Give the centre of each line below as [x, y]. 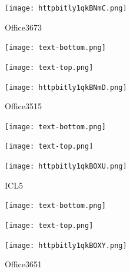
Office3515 [23, 106]
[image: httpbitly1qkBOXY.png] [66, 245]
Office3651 [23, 264]
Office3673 [23, 27]
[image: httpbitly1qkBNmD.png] [66, 87]
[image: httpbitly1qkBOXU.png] [66, 167]
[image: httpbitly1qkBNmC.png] [66, 8]
